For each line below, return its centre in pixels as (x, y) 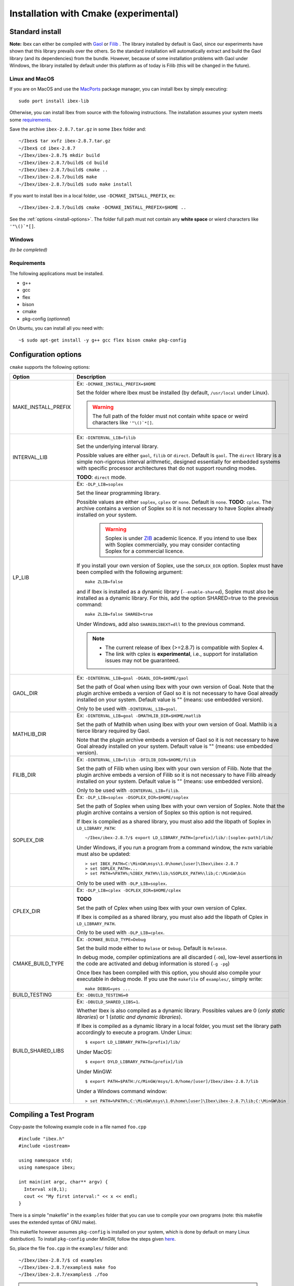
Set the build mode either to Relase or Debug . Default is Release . (152, 948)
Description (91, 377)
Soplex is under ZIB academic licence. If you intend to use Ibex (181, 538)
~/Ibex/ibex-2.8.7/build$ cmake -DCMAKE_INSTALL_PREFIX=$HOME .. (103, 208)
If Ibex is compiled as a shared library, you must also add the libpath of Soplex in (174, 821)
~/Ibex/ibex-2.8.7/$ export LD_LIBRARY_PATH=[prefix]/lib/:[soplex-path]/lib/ (179, 838)
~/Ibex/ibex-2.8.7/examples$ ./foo (63, 1275)
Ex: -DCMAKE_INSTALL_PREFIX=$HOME (116, 383)
